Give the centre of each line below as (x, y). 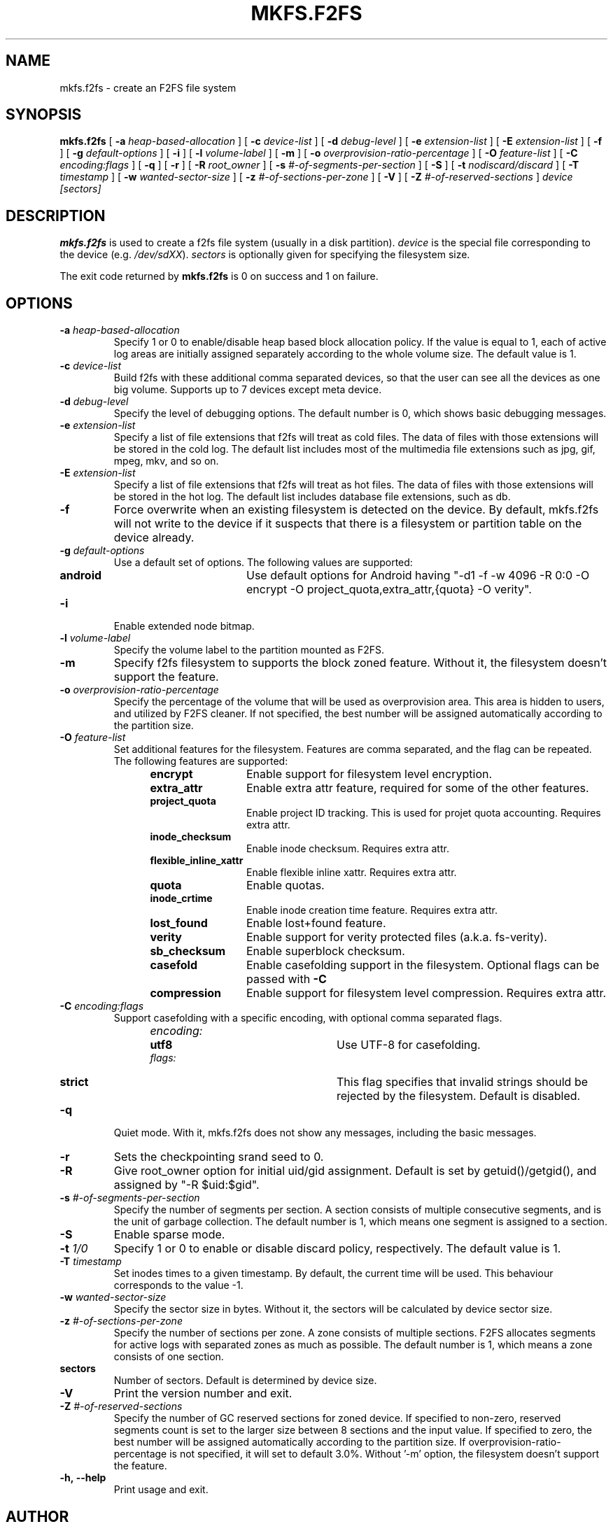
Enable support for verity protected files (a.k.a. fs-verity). (396, 937)
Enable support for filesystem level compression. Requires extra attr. (426, 993)
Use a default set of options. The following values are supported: (263, 563)
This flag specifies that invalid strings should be (462, 1082)
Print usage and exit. (161, 1490)
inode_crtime (181, 898)
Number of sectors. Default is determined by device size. (245, 1381)
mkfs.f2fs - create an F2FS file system (148, 87)
